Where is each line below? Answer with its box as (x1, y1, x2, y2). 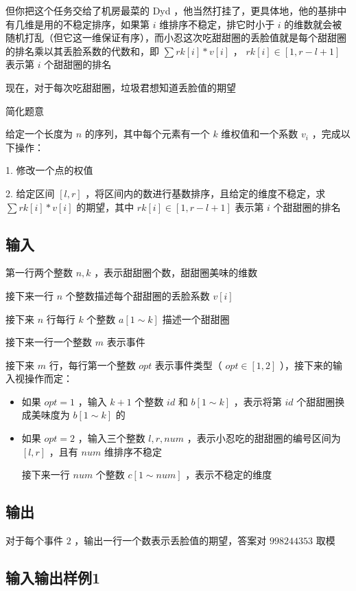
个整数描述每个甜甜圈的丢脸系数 (65, 288, 210, 302)
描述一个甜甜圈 (162, 311, 230, 326)
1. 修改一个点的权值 (5, 163, 93, 177)
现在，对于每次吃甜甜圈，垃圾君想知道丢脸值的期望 (5, 80, 236, 94)
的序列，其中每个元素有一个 (84, 126, 210, 141)
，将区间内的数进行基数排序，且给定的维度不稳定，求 (85, 186, 326, 200)
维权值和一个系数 (221, 126, 298, 141)
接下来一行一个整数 (5, 335, 92, 349)
